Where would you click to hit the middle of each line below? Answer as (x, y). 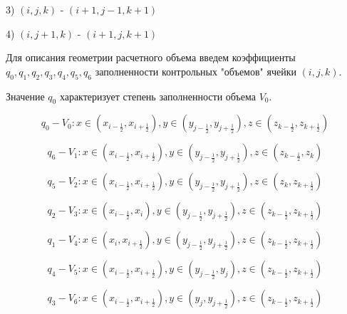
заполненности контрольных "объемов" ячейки (196, 71)
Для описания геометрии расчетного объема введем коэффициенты (151, 57)
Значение (25, 96)
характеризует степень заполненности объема (157, 96)
